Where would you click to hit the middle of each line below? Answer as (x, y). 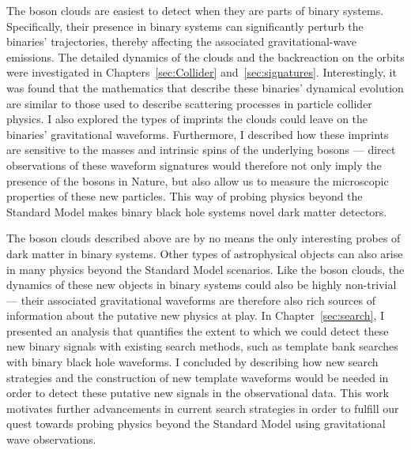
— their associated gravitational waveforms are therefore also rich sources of (191, 300)
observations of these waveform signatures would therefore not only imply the (194, 165)
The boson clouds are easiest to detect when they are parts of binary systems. (195, 10)
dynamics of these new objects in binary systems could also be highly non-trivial (202, 285)
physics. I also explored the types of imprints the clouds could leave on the (187, 119)
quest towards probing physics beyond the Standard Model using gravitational (196, 424)
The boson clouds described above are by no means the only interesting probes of (204, 238)
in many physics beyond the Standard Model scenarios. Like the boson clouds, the (205, 269)
